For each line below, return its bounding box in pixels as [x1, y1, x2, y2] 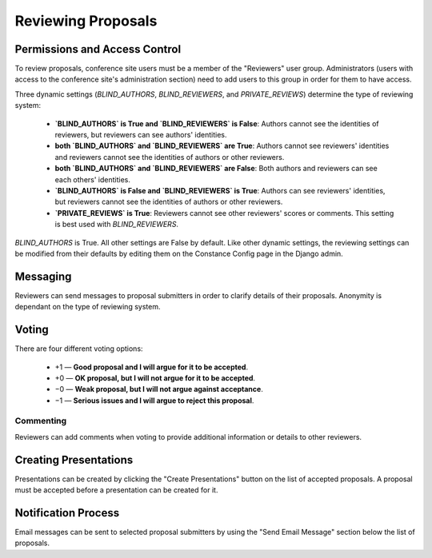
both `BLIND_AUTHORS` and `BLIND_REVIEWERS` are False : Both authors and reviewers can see [54, 164, 378, 173]
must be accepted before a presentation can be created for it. [14, 485, 218, 495]
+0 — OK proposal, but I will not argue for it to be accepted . [54, 373, 256, 383]
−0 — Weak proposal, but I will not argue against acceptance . [54, 385, 263, 394]
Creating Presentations [14, 452, 134, 467]
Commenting [14, 416, 67, 427]
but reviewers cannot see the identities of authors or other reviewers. [54, 197, 283, 207]
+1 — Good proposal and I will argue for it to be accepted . [54, 362, 248, 372]
